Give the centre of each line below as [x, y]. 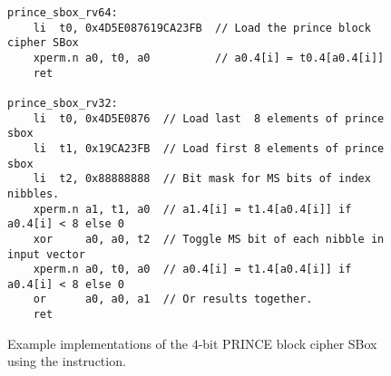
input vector [46, 254]
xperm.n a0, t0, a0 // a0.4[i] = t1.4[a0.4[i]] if [192, 270]
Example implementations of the [98, 343]
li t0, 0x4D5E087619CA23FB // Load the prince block [202, 28]
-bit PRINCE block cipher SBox [288, 343]
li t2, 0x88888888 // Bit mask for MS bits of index [202, 179]
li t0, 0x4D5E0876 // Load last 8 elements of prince [209, 118]
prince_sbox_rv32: [63, 103]
